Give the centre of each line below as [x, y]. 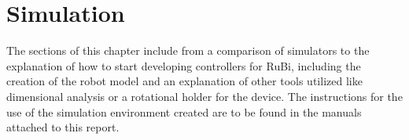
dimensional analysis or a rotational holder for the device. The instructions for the [204, 96]
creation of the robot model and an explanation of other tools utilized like [184, 81]
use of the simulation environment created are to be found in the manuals [184, 111]
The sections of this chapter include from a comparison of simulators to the [188, 50]
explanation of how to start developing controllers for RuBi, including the [184, 65]
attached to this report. [63, 127]
